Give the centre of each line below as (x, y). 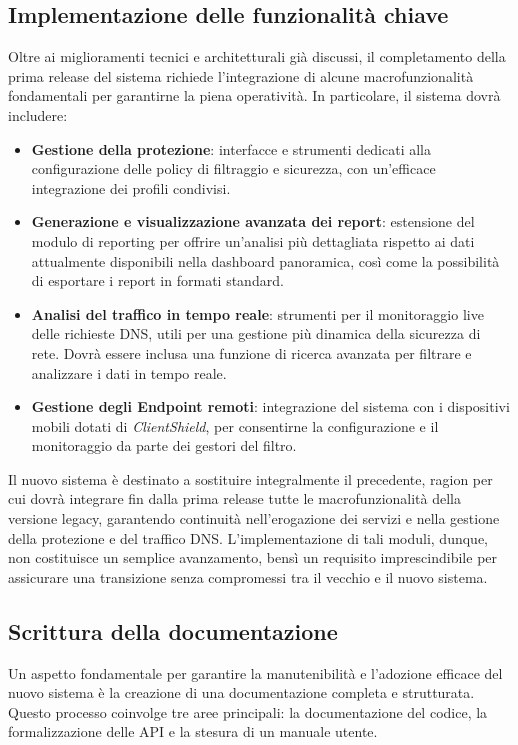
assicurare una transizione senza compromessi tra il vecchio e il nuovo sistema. (248, 576)
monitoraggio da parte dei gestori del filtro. (164, 445)
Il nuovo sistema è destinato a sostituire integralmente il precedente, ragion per (250, 478)
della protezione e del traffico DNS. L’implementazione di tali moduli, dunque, (248, 537)
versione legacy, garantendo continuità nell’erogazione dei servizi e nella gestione (254, 518)
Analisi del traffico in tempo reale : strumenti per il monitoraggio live (257, 313)
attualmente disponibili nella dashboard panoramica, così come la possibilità (265, 260)
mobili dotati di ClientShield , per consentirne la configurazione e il (235, 425)
